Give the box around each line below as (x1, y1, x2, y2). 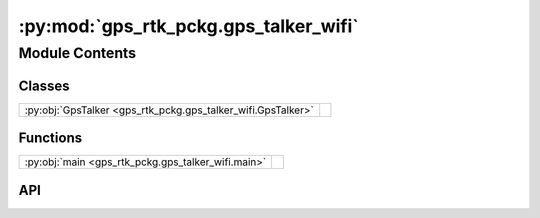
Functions (18, 130, 83, 147)
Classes (18, 77, 70, 94)
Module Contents (18, 44, 137, 62)
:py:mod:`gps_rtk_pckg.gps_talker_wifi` (18, 15, 359, 37)
